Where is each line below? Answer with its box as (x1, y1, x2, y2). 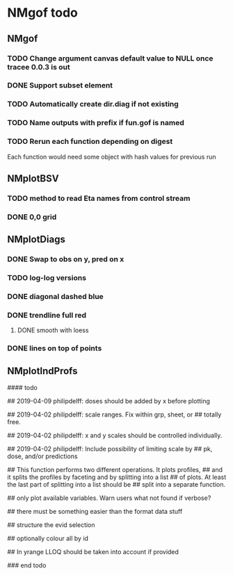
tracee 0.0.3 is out (7, 62, 71, 72)
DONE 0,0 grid (7, 212, 57, 222)
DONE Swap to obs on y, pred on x (7, 254, 124, 264)
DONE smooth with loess (17, 326, 89, 334)
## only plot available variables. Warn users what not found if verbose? (7, 494, 211, 502)
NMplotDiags (7, 234, 66, 245)
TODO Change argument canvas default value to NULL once (7, 54, 214, 63)
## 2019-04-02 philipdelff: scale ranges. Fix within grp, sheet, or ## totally (7, 410, 222, 419)
